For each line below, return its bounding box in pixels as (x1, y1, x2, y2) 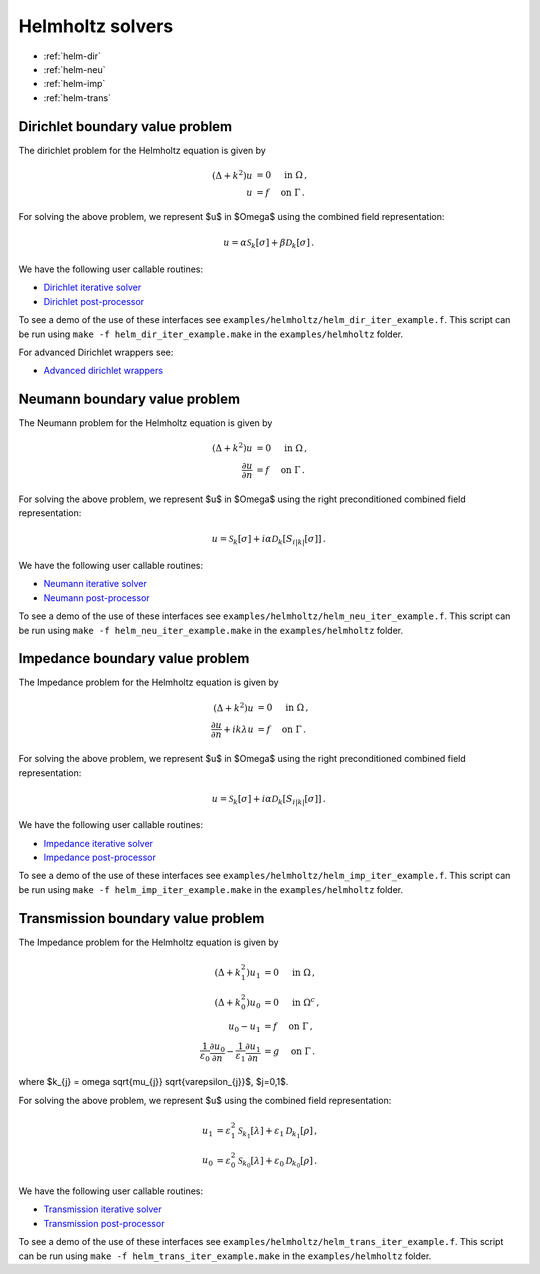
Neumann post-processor (43, 591, 150, 604)
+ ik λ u (223, 723, 255, 735)
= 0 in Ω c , (263, 995, 320, 1008)
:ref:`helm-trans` (43, 91, 112, 104)
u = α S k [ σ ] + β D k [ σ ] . (223, 237, 315, 251)
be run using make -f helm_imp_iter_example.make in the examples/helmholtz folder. (18, 883, 404, 895)
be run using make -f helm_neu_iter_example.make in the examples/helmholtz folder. (18, 624, 404, 636)
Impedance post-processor (43, 851, 157, 864)
